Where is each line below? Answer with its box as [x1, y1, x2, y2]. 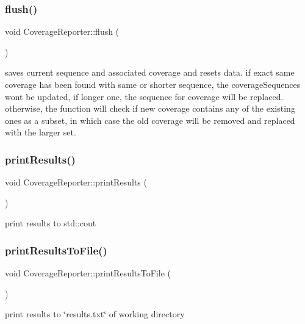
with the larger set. [5, 126, 76, 139]
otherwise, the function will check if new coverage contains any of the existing [5, 102, 295, 115]
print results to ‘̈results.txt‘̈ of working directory [5, 308, 185, 320]
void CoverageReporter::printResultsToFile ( [5, 267, 171, 279]
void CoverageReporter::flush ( [5, 25, 120, 38]
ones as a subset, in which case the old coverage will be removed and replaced [5, 113, 295, 126]
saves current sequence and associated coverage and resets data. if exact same [5, 66, 295, 79]
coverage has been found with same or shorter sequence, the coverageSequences [5, 78, 301, 90]
